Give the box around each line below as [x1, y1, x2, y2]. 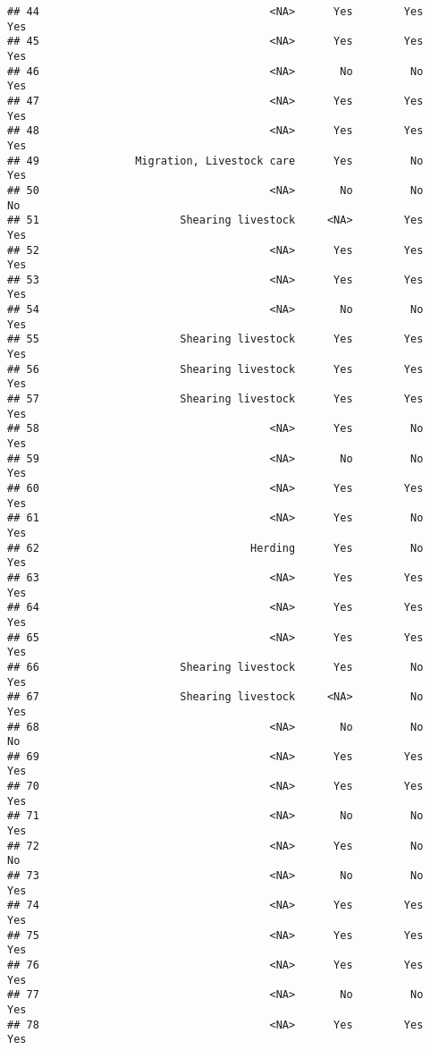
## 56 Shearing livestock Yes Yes [7, 362, 424, 376]
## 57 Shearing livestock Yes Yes [7, 393, 424, 406]
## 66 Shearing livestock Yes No [7, 660, 424, 673]
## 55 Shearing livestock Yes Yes [7, 333, 424, 346]
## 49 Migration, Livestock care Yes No [7, 154, 424, 167]
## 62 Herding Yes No [7, 541, 424, 555]
